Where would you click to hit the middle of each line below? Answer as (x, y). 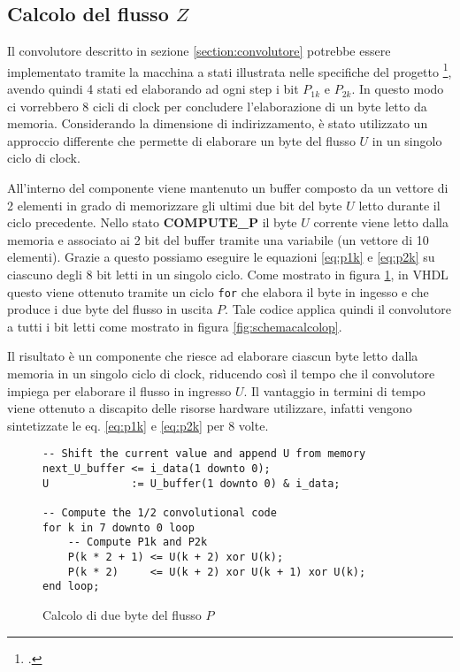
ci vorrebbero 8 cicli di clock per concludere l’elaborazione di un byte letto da (217, 106)
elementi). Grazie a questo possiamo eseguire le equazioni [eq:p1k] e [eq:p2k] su (221, 257)
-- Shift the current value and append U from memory (204, 454)
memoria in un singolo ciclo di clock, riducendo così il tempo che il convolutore (221, 374)
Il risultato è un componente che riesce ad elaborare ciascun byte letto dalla (213, 356)
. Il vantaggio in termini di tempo (334, 390)
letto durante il (399, 205)
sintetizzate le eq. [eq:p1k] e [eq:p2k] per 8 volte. (138, 425)
